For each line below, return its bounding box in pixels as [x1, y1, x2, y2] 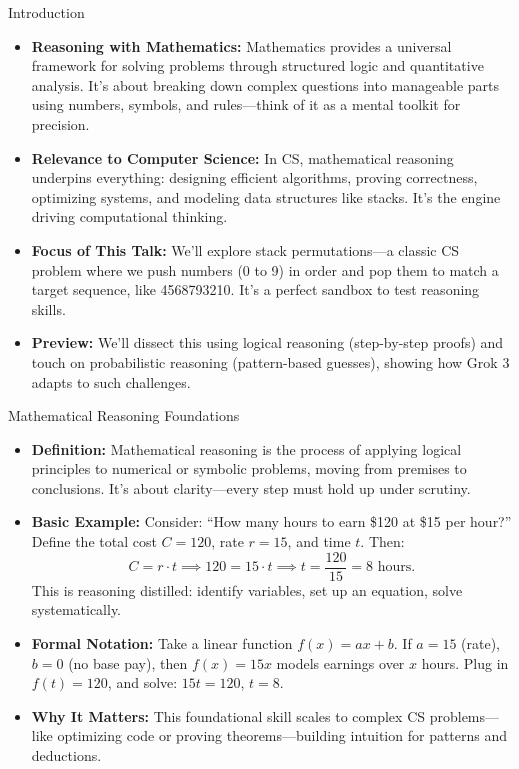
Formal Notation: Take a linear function [31, 632, 293, 653]
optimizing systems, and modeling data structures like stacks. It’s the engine [31, 186, 501, 207]
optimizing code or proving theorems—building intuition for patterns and [57, 725, 508, 746]
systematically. [31, 599, 122, 620]
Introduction [8, 2, 85, 22]
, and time [287, 531, 351, 552]
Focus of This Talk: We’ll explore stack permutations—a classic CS [31, 239, 460, 260]
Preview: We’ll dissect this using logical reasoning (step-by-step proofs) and [31, 332, 504, 353]
